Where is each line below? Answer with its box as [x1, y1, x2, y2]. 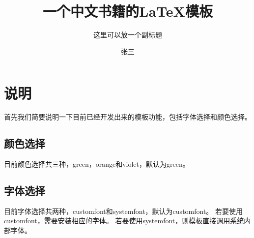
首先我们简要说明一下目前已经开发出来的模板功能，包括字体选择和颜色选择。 [4, 112, 252, 122]
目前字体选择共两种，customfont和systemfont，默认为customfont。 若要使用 [4, 206, 243, 216]
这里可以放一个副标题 [93, 30, 162, 40]
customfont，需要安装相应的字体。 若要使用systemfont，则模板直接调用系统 [4, 215, 244, 226]
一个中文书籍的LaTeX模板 [43, 1, 213, 21]
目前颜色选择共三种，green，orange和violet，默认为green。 [4, 159, 190, 169]
